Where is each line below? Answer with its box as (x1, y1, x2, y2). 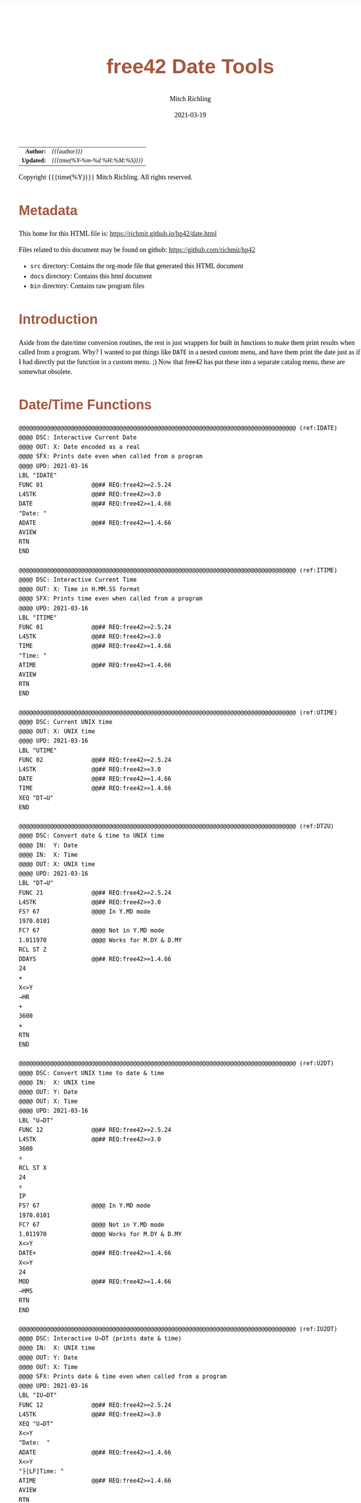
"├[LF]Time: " (19, 1467, 64, 1475)
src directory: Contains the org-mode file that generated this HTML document (30, 262, 244, 270)
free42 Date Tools (106, 54, 275, 78)
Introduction (19, 311, 98, 328)
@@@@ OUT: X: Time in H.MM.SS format (19, 585, 141, 593)
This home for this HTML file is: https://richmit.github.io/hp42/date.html (19, 229, 217, 238)
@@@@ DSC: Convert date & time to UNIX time (19, 832, 165, 840)
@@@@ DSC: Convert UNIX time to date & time (19, 1069, 165, 1077)
